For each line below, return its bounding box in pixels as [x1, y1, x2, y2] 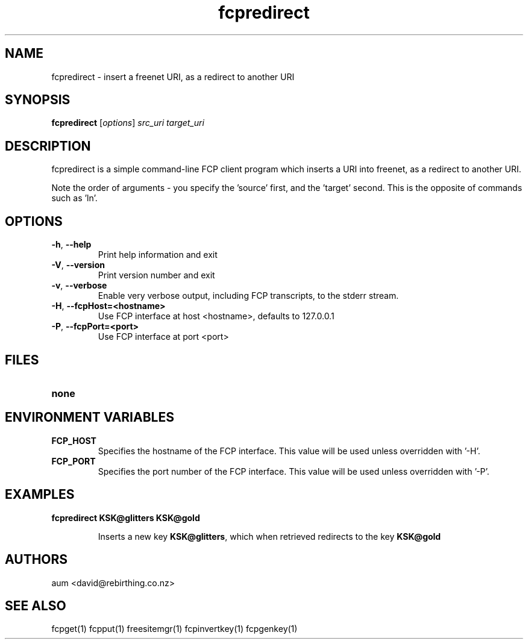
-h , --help [51, 239, 92, 250]
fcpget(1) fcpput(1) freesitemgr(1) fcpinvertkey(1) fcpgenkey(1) [51, 624, 298, 634]
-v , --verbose [51, 280, 107, 291]
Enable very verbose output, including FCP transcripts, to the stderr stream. [98, 290, 399, 301]
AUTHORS [5, 552, 68, 567]
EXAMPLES [5, 487, 75, 502]
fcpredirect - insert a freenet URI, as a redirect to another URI [51, 71, 295, 82]
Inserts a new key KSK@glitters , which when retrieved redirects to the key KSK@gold [98, 531, 441, 542]
